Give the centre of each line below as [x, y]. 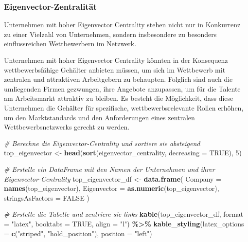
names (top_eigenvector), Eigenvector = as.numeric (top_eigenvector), [112, 188]
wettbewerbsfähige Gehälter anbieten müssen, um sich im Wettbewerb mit [115, 69]
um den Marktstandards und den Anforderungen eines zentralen [99, 117]
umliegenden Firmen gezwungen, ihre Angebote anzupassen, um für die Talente [122, 88]
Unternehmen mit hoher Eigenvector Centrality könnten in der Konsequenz [116, 60]
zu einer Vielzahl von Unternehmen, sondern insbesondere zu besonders [110, 34]
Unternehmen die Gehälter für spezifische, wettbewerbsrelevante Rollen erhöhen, [124, 107]
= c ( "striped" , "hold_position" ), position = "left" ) [78, 233]
